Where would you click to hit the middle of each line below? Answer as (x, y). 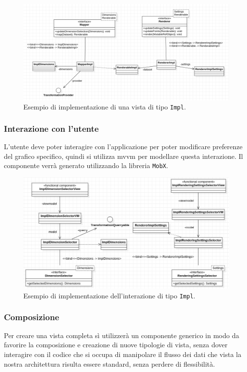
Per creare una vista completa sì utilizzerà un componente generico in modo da (122, 335)
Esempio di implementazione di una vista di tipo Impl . (105, 107)
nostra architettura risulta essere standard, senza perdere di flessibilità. (109, 364)
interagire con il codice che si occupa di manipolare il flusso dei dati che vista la (123, 354)
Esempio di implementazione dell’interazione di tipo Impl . (109, 295)
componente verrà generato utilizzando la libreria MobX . (86, 165)
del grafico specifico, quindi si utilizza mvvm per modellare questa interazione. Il (123, 156)
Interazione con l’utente (51, 128)
